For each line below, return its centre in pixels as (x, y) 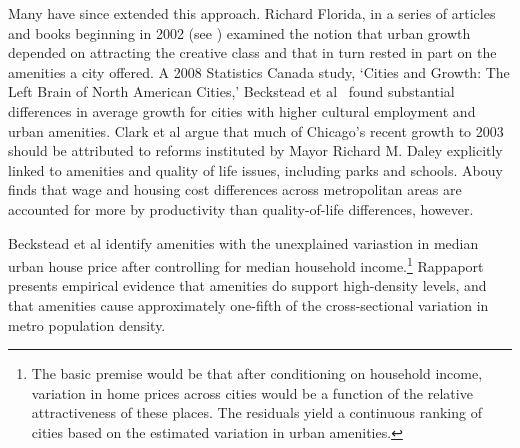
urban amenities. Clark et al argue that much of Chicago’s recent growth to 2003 (256, 130)
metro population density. (87, 324)
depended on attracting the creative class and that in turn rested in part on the (252, 52)
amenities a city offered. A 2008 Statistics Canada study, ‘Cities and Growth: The (259, 71)
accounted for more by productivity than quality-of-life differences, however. (241, 208)
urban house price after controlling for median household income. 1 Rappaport (246, 264)
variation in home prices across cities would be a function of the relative (252, 392)
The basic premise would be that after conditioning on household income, (257, 373)
